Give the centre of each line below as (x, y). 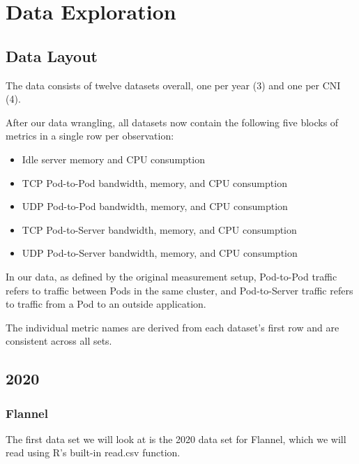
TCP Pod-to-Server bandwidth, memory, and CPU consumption (159, 229)
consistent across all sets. (59, 341)
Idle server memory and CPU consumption (113, 159)
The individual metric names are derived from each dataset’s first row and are (173, 327)
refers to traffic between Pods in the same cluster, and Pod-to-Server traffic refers (179, 290)
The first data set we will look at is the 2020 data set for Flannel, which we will (176, 439)
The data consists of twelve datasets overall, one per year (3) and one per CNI (173, 85)
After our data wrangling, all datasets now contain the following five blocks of (172, 122)
